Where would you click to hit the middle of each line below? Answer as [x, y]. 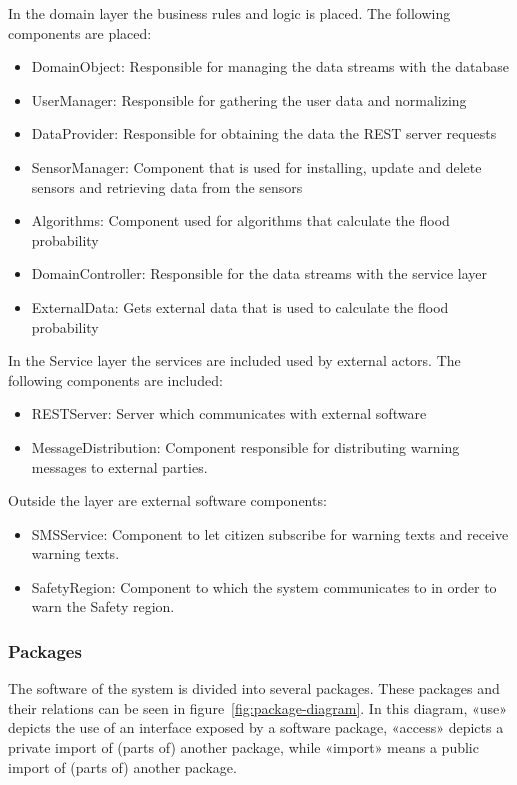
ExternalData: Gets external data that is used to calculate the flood [240, 306]
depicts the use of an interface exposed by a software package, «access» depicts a [256, 727]
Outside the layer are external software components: [167, 500]
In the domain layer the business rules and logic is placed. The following [229, 13]
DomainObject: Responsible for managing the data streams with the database [270, 66]
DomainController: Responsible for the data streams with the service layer [259, 273]
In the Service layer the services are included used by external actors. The [234, 360]
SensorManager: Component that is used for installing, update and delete [256, 166]
